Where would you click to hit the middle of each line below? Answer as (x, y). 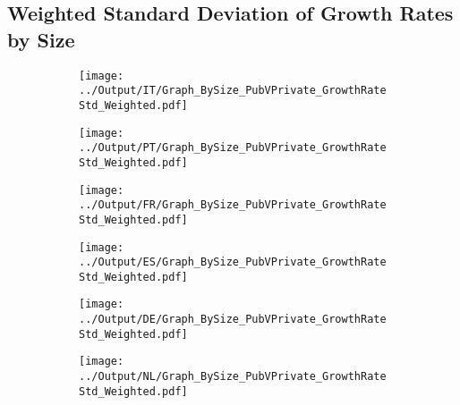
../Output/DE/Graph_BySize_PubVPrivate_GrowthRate (233, 320)
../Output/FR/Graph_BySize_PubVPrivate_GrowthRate (233, 205)
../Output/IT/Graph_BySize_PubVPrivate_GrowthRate (233, 91)
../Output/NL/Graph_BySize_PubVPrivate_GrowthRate (233, 377)
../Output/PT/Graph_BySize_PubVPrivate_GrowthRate (233, 148)
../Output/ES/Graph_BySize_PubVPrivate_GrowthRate (233, 262)
